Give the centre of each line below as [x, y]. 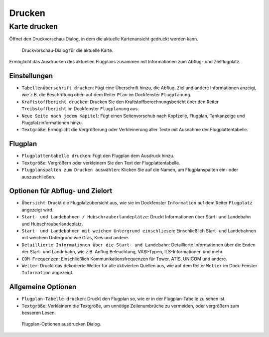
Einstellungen [31, 76]
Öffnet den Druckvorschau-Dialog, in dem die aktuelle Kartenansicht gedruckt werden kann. [104, 39]
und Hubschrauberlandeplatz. [52, 224]
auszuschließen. [39, 176]
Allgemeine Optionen [43, 287]
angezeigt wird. [38, 210]
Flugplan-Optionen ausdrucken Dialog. [62, 324]
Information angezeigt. [48, 273]
